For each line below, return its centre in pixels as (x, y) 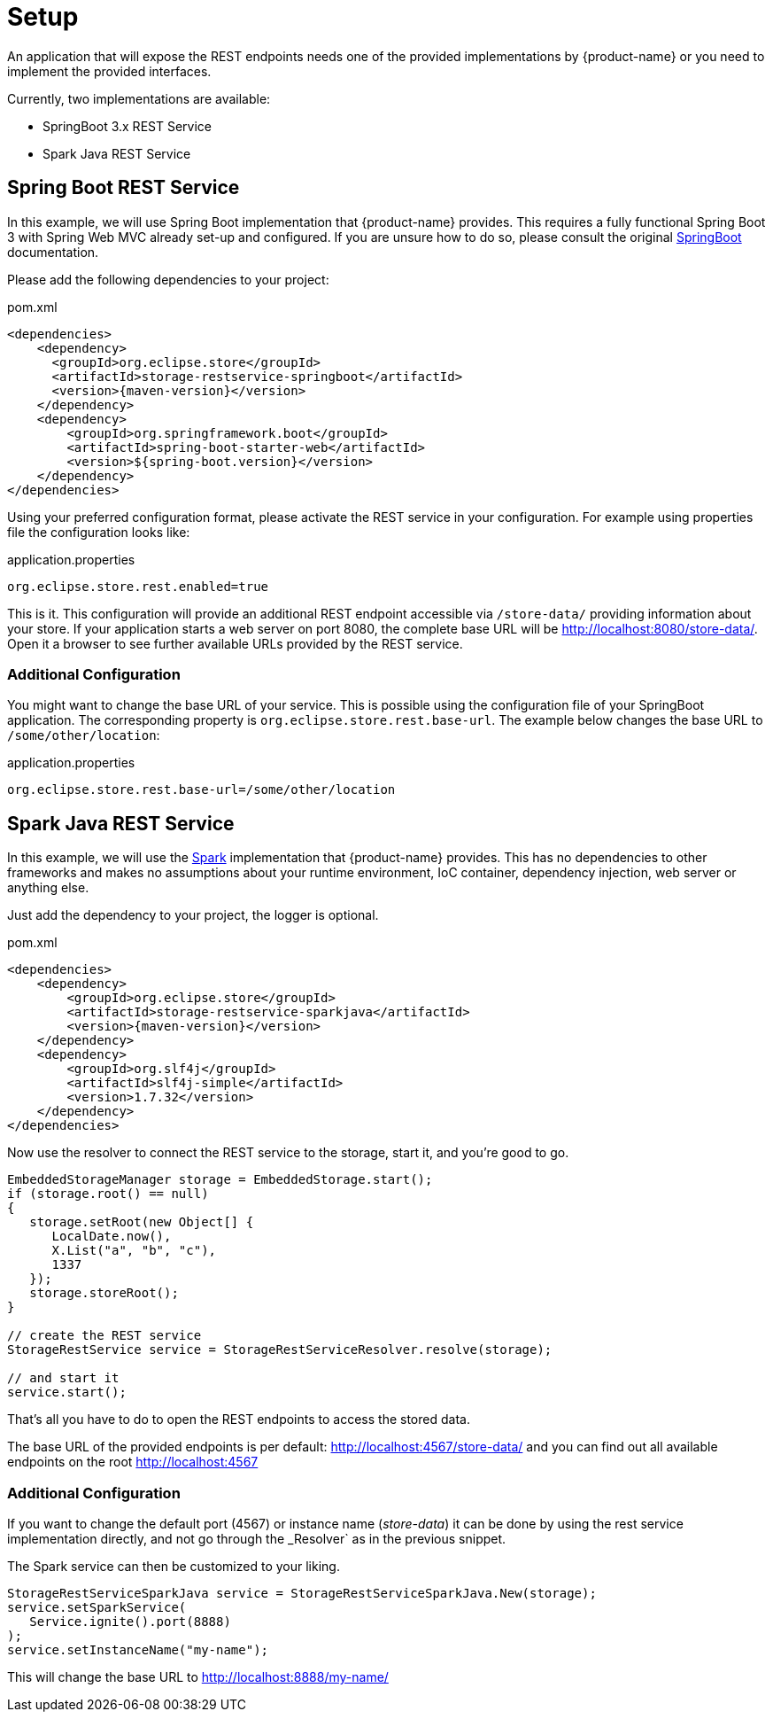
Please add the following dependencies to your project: (168, 279)
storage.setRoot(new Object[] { (142, 1222)
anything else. (48, 888)
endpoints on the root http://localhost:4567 (133, 1462)
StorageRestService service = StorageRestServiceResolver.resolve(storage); (280, 1350)
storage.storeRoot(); (104, 1293)
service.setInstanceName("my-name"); (138, 1649)
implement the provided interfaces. (109, 71)
